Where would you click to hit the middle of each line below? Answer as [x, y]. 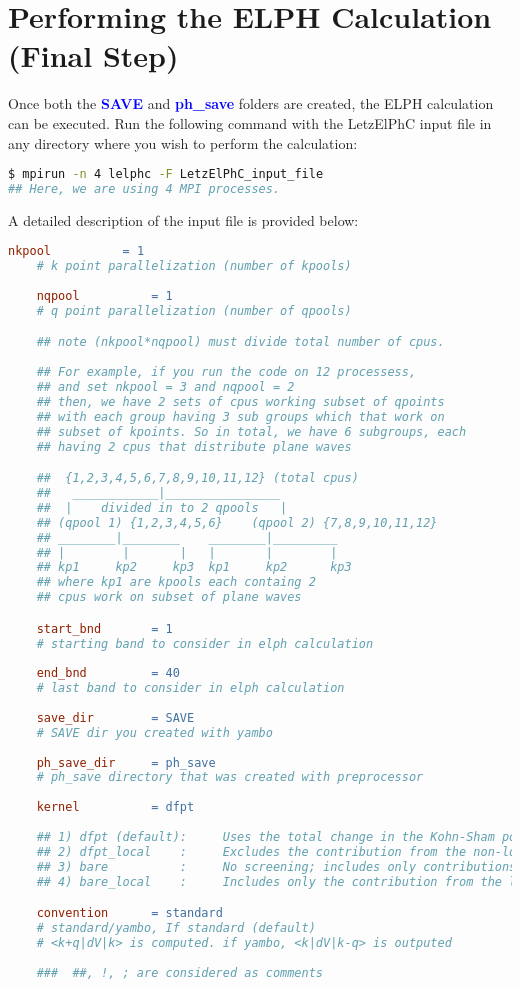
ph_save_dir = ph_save [126, 762]
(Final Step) [93, 55]
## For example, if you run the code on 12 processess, [226, 372]
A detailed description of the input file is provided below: [183, 219]
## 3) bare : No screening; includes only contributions [276, 866]
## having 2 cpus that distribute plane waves [194, 446]
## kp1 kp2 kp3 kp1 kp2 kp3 [194, 567]
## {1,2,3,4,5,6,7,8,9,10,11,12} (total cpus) [197, 478]
